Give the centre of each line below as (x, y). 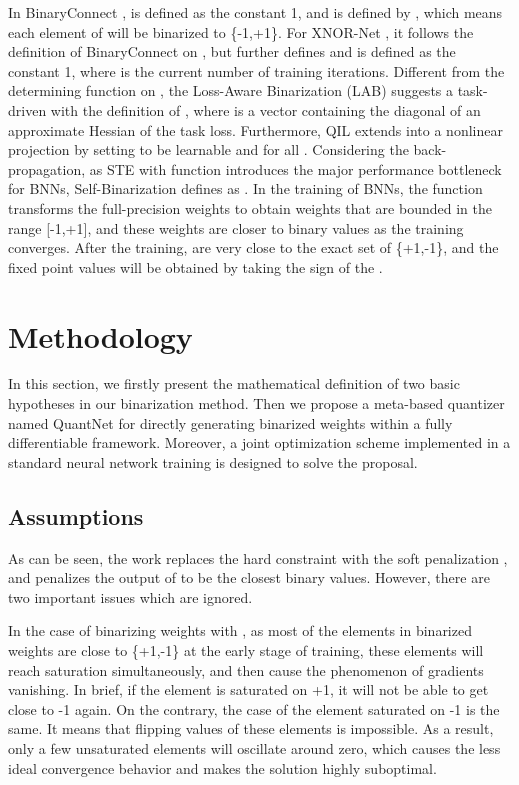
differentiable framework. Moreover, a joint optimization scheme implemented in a (259, 442)
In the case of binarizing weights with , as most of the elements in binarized (240, 630)
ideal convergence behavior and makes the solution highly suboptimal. (222, 767)
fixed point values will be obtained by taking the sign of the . (195, 266)
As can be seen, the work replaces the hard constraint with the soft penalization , (258, 557)
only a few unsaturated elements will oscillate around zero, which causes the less (254, 747)
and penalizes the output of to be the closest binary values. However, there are (249, 577)
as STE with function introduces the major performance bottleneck (295, 168)
